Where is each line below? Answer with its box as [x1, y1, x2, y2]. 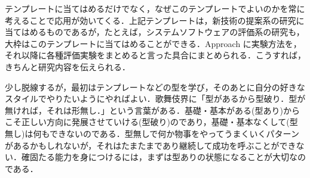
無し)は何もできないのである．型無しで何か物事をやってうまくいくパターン [5, 127, 299, 139]
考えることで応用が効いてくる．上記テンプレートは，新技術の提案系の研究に [5, 14, 305, 26]
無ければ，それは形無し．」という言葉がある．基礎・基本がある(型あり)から [5, 104, 300, 116]
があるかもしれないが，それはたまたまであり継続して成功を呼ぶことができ [5, 139, 296, 151]
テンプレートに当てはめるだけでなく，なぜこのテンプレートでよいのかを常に [5, 2, 305, 14]
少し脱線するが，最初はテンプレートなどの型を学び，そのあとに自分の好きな [5, 80, 305, 93]
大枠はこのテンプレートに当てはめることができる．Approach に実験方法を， [5, 37, 302, 49]
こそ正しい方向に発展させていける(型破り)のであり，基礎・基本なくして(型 [5, 115, 298, 128]
